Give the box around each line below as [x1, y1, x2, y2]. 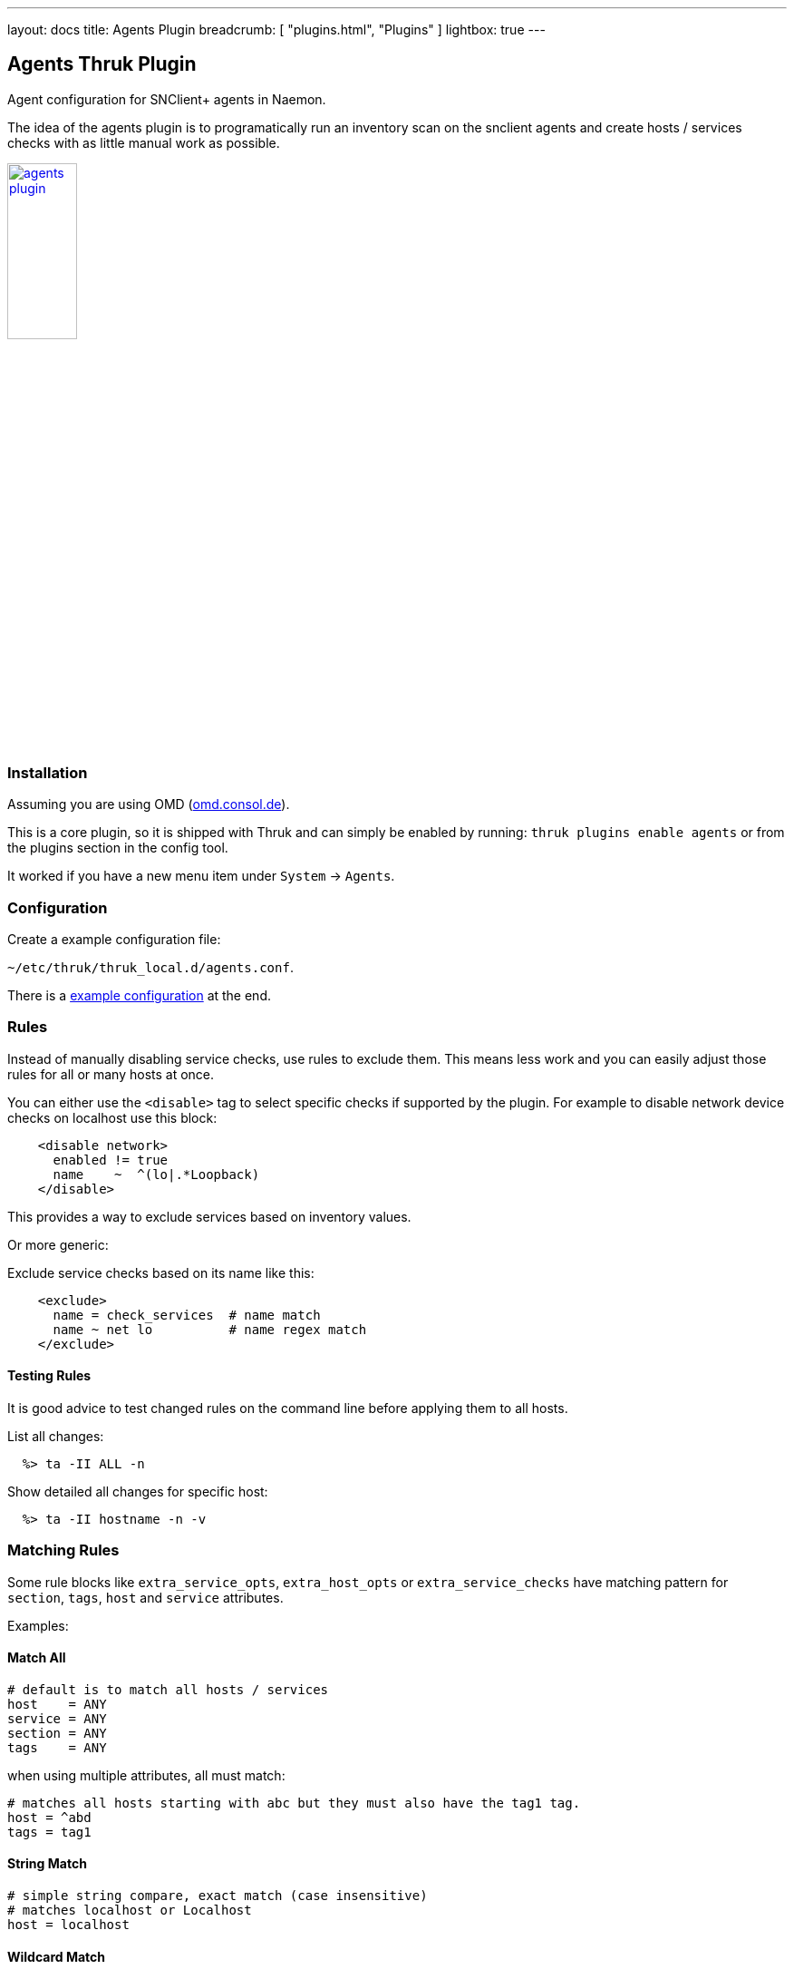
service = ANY [7, 1711, 107, 1726]
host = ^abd [7, 1809, 92, 1825]
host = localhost [7, 1917, 130, 1933]
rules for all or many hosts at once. [7, 1066, 215, 1082]
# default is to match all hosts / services [7, 1681, 329, 1697]
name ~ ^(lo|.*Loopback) [53, 1166, 260, 1182]
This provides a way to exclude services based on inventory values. [7, 1208, 412, 1224]
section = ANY [7, 1725, 107, 1740]
